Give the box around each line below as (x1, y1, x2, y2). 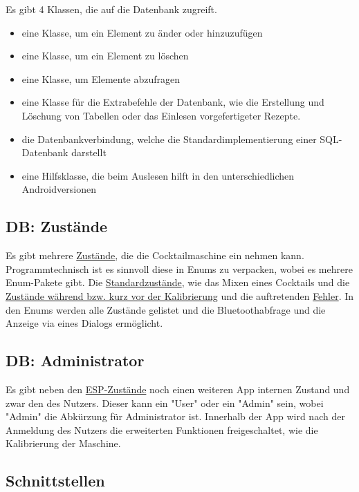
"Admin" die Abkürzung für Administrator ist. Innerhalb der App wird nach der (6, 409, 345, 424)
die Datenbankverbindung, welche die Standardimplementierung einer (21, 131, 317, 146)
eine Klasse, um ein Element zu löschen (21, 48, 189, 63)
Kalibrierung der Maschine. (6, 436, 121, 451)
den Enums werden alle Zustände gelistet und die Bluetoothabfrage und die (6, 302, 326, 316)
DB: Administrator (6, 350, 145, 371)
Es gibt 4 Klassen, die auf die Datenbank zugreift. (6, 2, 217, 16)
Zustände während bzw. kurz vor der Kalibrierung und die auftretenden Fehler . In (6, 288, 354, 303)
